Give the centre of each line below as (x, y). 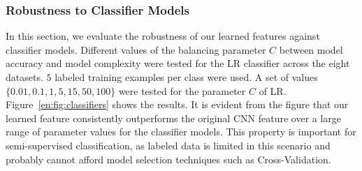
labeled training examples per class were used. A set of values (186, 77)
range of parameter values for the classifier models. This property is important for (181, 132)
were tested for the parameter (182, 90)
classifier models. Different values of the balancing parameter (136, 49)
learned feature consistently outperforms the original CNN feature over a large (174, 118)
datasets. (24, 77)
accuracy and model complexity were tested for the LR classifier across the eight (178, 63)
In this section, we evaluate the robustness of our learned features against (163, 36)
